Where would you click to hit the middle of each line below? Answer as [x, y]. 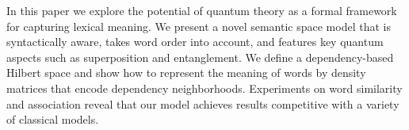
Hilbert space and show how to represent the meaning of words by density [186, 73]
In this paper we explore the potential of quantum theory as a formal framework [202, 10]
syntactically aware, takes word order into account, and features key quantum [195, 42]
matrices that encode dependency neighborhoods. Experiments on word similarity [204, 88]
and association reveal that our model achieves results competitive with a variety [203, 103]
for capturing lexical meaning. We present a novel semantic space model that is [199, 26]
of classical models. [53, 119]
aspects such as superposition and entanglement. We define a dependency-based [200, 57]
